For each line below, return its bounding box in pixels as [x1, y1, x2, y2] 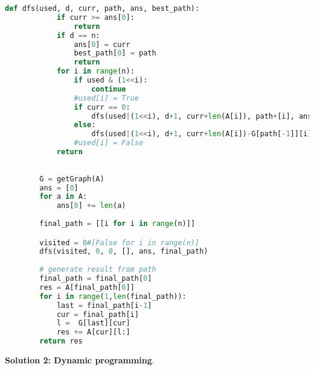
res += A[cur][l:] [56, 328, 130, 337]
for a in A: [39, 192, 88, 201]
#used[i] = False [74, 139, 144, 148]
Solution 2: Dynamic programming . [5, 354, 155, 366]
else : [74, 121, 96, 130]
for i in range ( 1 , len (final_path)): [39, 292, 187, 301]
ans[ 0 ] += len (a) [56, 201, 126, 210]
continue [91, 84, 126, 93]
